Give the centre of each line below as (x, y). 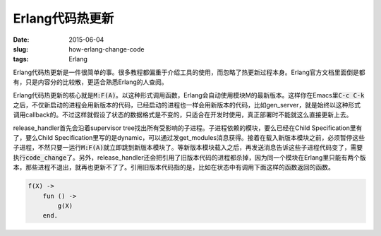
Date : (21, 40)
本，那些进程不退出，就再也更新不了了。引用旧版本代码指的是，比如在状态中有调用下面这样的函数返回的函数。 (174, 167)
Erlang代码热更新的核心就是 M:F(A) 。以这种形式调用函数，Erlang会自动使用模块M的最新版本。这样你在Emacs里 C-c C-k (189, 95)
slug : (20, 49)
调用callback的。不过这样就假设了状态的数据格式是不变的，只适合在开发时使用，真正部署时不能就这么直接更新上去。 (183, 115)
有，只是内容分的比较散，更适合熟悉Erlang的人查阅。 (91, 82)
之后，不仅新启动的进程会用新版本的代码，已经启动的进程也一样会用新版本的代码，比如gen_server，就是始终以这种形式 (187, 105)
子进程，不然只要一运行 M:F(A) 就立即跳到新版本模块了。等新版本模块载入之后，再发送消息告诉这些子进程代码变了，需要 (188, 148)
